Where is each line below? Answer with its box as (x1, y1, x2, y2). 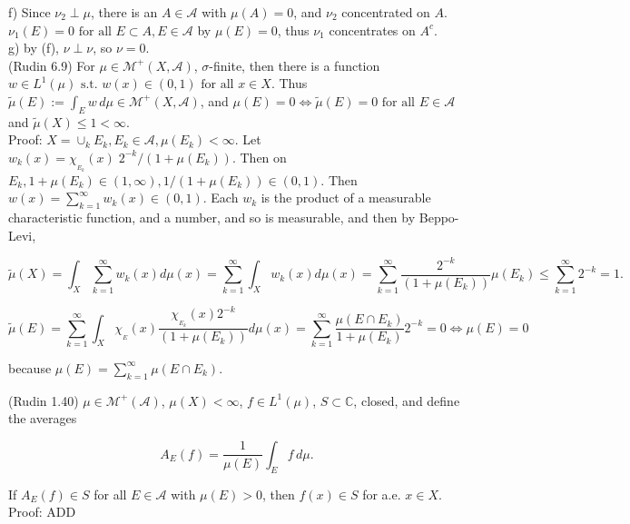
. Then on (231, 147, 287, 166)
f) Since (8, 3, 51, 21)
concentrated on (341, 3, 430, 21)
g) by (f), (8, 38, 60, 57)
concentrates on (329, 20, 416, 39)
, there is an (91, 3, 158, 21)
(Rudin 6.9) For (8, 55, 95, 74)
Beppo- (418, 208, 459, 227)
